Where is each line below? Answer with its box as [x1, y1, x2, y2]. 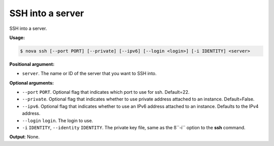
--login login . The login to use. [22, 117, 93, 124]
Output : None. [9, 134, 40, 140]
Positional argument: [9, 61, 55, 67]
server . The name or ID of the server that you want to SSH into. [22, 70, 157, 77]
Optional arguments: [9, 80, 54, 86]
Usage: [9, 34, 25, 41]
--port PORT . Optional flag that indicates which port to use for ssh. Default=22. [22, 89, 190, 95]
